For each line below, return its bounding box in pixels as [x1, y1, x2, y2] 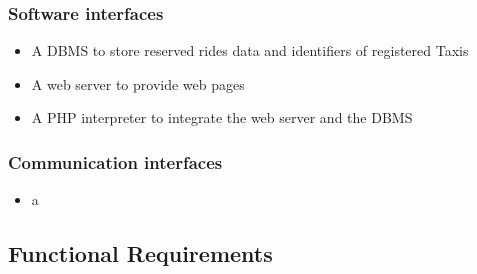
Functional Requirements [8, 238, 273, 269]
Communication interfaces [8, 149, 223, 174]
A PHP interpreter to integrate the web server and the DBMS [31, 107, 413, 128]
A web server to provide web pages [31, 73, 245, 94]
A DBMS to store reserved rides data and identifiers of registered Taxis [31, 40, 469, 61]
